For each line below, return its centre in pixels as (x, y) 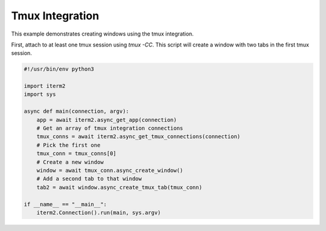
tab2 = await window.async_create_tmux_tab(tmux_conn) (119, 187)
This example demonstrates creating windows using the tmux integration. (103, 34)
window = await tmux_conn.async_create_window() (110, 170)
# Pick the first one (69, 145)
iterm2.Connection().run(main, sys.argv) (99, 212)
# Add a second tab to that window (89, 179)
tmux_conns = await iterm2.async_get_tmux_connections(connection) (139, 137)
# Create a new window (70, 162)
